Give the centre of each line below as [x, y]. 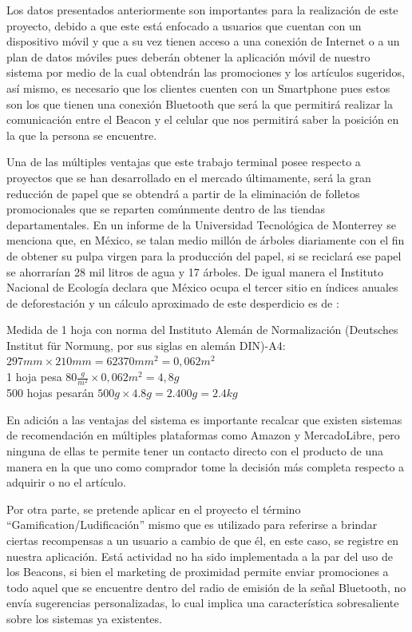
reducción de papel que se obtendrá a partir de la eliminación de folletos [183, 193]
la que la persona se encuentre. [82, 135]
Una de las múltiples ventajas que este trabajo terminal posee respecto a [184, 162]
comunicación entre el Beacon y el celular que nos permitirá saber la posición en [203, 119]
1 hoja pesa [34, 377]
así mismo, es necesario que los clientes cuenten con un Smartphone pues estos [198, 87]
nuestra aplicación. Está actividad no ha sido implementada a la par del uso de [200, 556]
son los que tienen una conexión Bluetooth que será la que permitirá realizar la [200, 103]
